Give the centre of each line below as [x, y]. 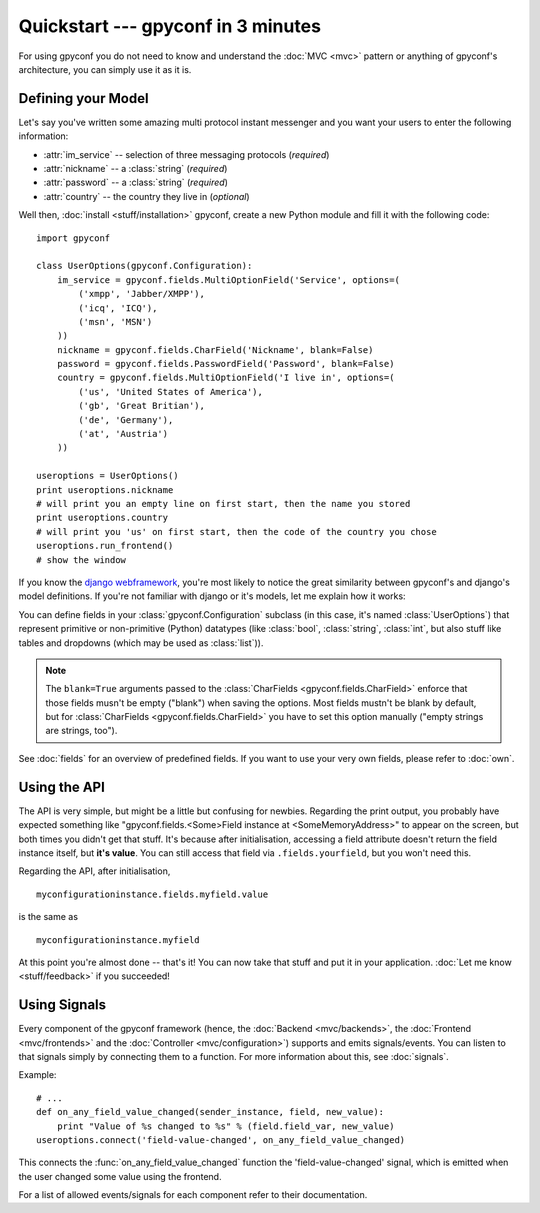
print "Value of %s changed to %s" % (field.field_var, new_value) [225, 1126]
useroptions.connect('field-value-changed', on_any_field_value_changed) [221, 1139]
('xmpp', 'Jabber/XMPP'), [141, 294]
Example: [37, 1075]
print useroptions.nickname [105, 489]
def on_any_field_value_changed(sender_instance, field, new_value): [210, 1112]
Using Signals [62, 1005]
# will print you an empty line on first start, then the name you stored [223, 503]
